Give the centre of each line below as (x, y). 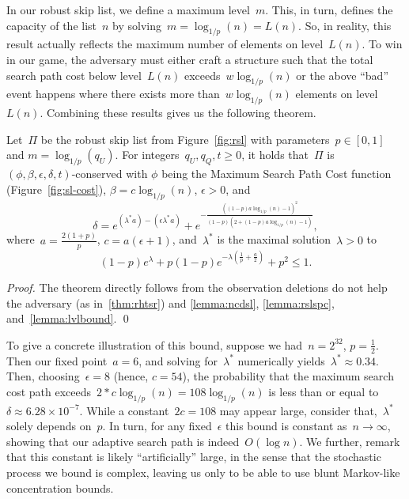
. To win (382, 44)
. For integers (147, 155)
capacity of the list (52, 25)
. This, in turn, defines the (329, 9)
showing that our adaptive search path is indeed (123, 441)
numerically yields (281, 360)
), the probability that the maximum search (288, 376)
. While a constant (124, 410)
